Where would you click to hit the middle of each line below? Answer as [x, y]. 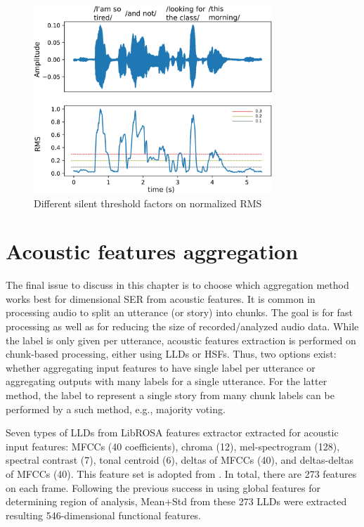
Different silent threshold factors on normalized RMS [148, 203]
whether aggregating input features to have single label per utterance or [161, 367]
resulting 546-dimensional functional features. [104, 515]
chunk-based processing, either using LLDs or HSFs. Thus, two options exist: [171, 354]
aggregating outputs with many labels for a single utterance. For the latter [167, 381]
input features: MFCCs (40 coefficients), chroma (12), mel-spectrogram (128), [173, 446]
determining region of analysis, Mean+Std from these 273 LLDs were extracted [176, 501]
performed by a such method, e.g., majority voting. [116, 409]
